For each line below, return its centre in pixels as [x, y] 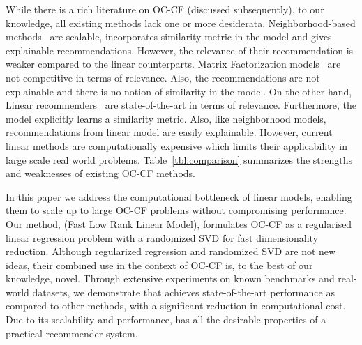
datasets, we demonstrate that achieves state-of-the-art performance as [183, 292]
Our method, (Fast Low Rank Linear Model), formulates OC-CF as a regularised [179, 223]
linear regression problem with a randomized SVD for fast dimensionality [162, 237]
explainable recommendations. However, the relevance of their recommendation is [180, 50]
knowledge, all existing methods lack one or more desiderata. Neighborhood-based [181, 23]
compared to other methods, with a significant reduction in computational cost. [176, 306]
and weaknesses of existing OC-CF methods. [100, 173]
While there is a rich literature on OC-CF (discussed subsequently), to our [165, 9]
